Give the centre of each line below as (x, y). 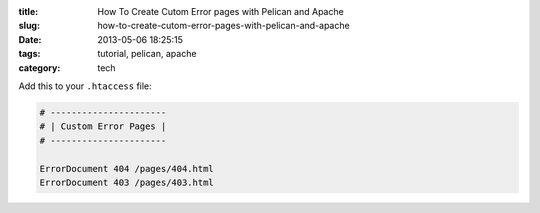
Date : (30, 39)
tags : (29, 54)
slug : (29, 26)
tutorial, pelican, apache (147, 54)
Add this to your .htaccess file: (85, 86)
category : (39, 67)
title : (28, 11)
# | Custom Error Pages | (103, 126)
